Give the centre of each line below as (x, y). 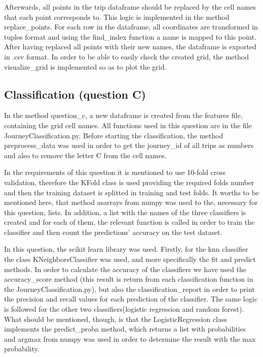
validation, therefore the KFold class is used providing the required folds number (129, 182)
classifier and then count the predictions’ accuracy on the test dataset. (113, 232)
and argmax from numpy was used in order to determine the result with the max (130, 338)
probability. (22, 349)
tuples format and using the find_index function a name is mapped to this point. (130, 36)
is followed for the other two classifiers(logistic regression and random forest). (124, 309)
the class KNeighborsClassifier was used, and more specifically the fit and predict (130, 259)
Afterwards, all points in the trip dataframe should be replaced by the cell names (130, 7)
